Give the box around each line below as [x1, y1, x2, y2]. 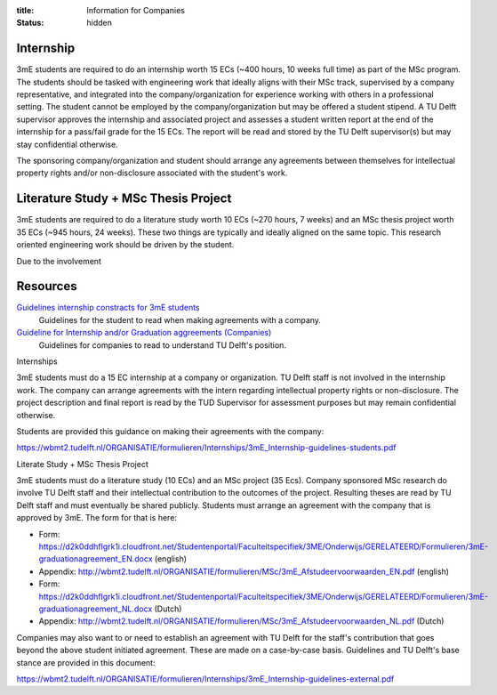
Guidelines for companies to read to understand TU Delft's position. [38, 339, 286, 351]
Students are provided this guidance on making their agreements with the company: [16, 425, 325, 436]
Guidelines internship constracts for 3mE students [16, 303, 200, 313]
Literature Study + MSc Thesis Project [16, 191, 232, 206]
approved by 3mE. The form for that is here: [16, 513, 178, 523]
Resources [16, 279, 77, 294]
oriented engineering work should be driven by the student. [16, 239, 235, 250]
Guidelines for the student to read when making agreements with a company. [38, 314, 322, 325]
